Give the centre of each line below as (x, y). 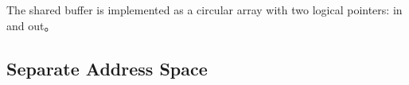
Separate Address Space (107, 68)
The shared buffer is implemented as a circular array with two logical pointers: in (204, 10)
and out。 (31, 25)
